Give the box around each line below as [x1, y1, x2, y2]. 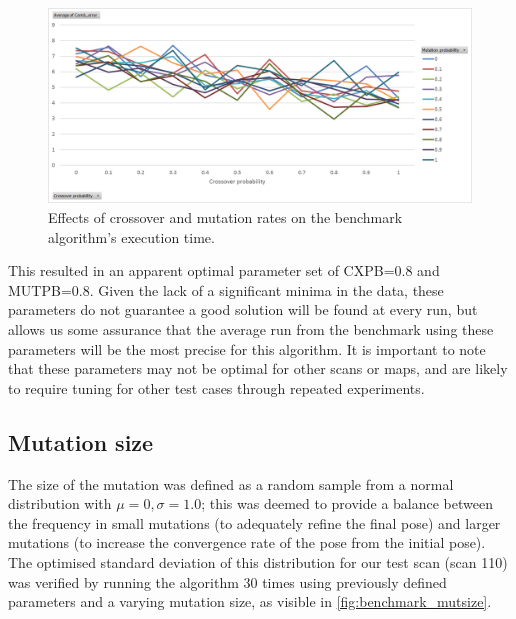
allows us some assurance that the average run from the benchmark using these [8, 319, 494, 339]
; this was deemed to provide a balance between [201, 493, 493, 514]
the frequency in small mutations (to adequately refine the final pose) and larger [8, 512, 501, 533]
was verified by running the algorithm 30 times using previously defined [8, 571, 447, 592]
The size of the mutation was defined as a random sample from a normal [8, 473, 454, 494]
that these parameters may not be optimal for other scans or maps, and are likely [8, 358, 508, 379]
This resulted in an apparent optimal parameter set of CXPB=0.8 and [8, 260, 440, 281]
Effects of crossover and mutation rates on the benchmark [48, 207, 403, 228]
